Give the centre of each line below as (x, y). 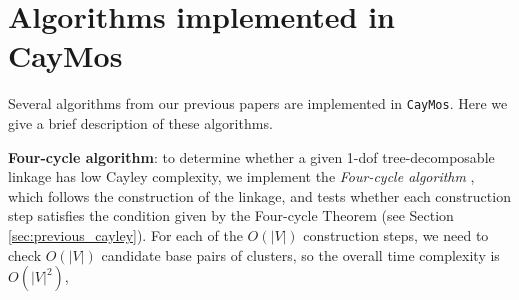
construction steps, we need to (396, 234)
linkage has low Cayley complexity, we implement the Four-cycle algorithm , (241, 176)
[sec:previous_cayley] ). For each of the (125, 234)
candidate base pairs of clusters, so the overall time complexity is (300, 254)
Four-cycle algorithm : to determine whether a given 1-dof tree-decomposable (251, 156)
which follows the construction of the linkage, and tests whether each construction (259, 195)
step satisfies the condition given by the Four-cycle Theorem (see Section (231, 215)
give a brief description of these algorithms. (140, 122)
